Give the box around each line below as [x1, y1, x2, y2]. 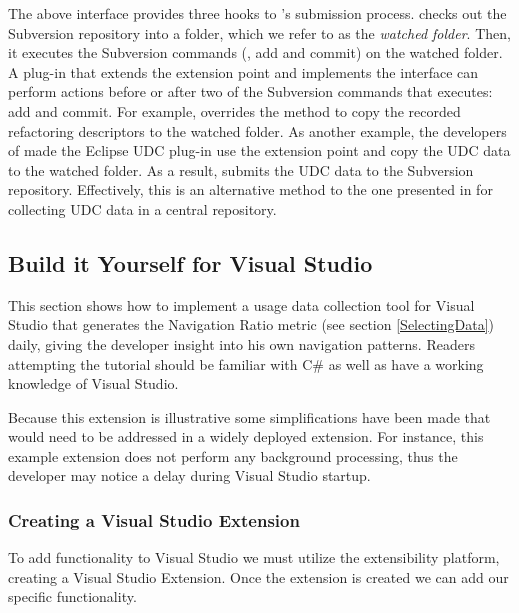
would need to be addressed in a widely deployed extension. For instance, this [8, 426, 484, 447]
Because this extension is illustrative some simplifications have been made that [8, 406, 491, 427]
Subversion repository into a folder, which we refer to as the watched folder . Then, [8, 22, 511, 43]
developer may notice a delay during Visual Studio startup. [8, 465, 371, 486]
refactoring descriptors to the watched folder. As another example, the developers [8, 120, 507, 141]
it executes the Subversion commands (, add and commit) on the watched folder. [8, 42, 503, 63]
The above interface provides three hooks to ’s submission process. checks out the [8, 3, 507, 23]
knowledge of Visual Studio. [8, 373, 179, 394]
